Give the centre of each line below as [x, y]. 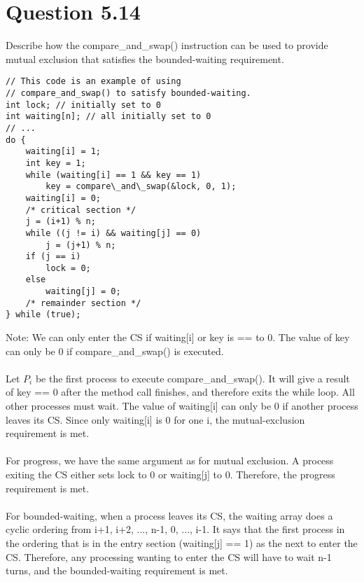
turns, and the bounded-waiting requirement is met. [117, 570]
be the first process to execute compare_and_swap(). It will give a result [192, 378]
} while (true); [43, 315]
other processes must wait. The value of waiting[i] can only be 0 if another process [182, 406]
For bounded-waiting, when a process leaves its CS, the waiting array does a [169, 515]
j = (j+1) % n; [81, 245]
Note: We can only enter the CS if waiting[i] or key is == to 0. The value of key [178, 337]
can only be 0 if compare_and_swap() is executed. [115, 351]
